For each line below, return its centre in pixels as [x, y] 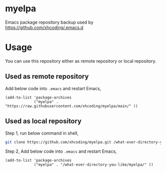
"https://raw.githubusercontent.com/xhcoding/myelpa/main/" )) [72, 106]
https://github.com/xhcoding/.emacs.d [44, 27]
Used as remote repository [47, 77]
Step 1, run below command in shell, [42, 133]
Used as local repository [43, 121]
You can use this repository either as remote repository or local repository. [81, 61]
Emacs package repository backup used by [49, 22]
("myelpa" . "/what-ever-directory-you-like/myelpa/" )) [94, 165]
